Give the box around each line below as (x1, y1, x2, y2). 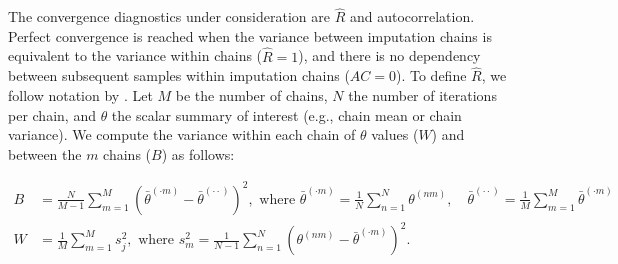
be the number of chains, (175, 85, 328, 106)
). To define (396, 65, 467, 86)
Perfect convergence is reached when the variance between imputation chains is (8, 25, 492, 46)
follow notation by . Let (8, 85, 153, 106)
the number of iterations (348, 85, 497, 106)
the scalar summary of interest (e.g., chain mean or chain (111, 104, 462, 125)
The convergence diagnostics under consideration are (8, 6, 330, 27)
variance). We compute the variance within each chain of (8, 124, 356, 145)
